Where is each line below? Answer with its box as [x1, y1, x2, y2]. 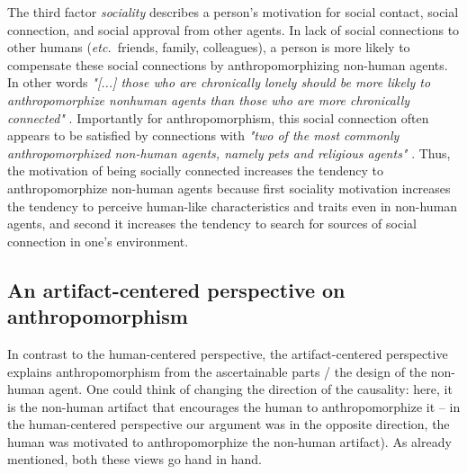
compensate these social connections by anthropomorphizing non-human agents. [7, 55, 448, 74]
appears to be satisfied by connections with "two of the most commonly [7, 126, 400, 145]
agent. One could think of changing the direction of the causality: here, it [49, 380, 453, 398]
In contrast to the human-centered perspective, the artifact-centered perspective [7, 344, 448, 362]
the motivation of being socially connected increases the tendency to [7, 161, 383, 180]
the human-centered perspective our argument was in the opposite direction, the [7, 415, 450, 434]
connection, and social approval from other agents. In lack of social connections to [7, 20, 460, 39]
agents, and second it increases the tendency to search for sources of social [7, 214, 417, 233]
